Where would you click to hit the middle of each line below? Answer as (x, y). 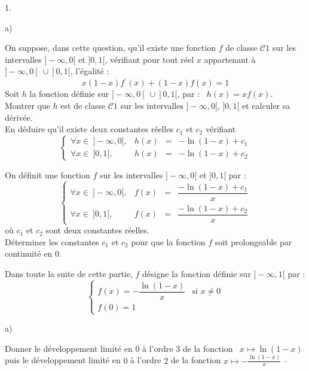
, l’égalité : (90, 71)
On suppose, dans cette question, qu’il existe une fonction (111, 48)
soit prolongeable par (253, 241)
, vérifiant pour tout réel (149, 59)
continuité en (29, 253)
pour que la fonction (168, 241)
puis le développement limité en (63, 360)
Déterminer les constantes (52, 241)
